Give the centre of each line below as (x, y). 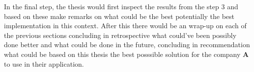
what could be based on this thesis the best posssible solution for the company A (127, 54)
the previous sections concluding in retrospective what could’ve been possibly (120, 35)
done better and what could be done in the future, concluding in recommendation (127, 45)
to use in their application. (44, 63)
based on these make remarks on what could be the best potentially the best (119, 16)
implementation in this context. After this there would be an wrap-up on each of (125, 26)
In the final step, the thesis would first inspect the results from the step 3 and (121, 6)
